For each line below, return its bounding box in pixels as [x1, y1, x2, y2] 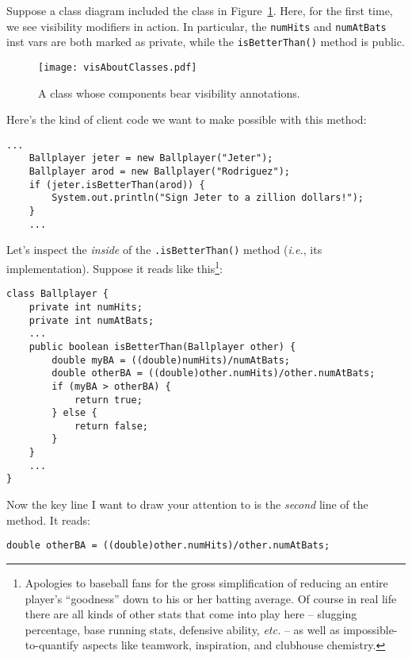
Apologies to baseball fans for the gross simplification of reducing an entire [25, 574, 388, 591]
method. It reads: [6, 511, 90, 528]
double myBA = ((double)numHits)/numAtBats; [51, 354, 290, 366]
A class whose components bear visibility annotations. [38, 84, 300, 101]
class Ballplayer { [6, 288, 109, 300]
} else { [51, 407, 97, 419]
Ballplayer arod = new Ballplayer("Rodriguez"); [29, 166, 290, 178]
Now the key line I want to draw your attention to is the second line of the [6, 496, 368, 513]
